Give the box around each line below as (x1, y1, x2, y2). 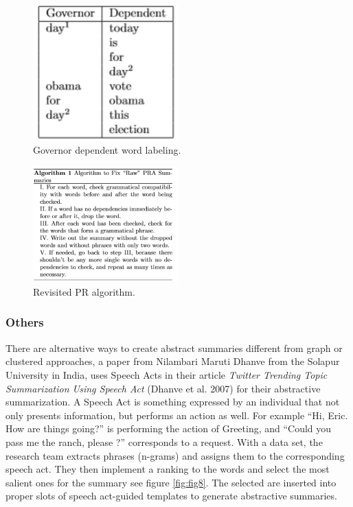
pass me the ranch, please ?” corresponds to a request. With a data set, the (5, 434, 323, 449)
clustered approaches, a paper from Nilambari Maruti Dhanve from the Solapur (5, 354, 340, 368)
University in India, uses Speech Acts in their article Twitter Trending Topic (5, 367, 328, 381)
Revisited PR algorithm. (33, 284, 135, 298)
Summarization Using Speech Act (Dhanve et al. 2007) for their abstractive (5, 381, 321, 395)
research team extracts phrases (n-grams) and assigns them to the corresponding (5, 448, 345, 462)
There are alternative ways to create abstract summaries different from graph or (5, 340, 343, 355)
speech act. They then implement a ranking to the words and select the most (5, 462, 330, 476)
